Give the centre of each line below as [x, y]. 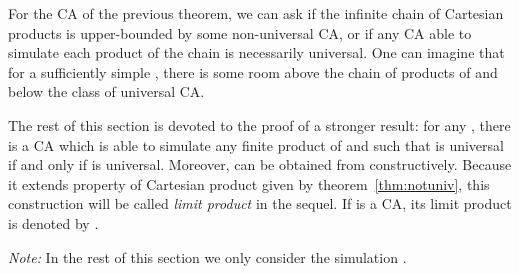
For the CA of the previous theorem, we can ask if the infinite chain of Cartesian [256, 13]
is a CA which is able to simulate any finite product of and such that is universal [256, 144]
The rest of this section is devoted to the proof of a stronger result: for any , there [259, 124]
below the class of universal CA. [106, 91]
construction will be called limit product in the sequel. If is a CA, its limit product [260, 203]
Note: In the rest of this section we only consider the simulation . [207, 256]
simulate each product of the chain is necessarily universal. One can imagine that [256, 52]
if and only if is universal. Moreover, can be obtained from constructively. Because [260, 164]
